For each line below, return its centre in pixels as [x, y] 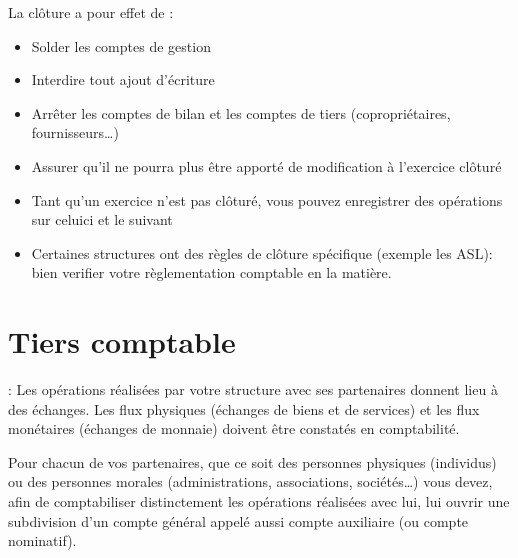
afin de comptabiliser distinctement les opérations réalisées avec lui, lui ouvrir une [259, 501]
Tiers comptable [122, 341]
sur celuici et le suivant [102, 219]
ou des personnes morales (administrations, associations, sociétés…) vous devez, [250, 481]
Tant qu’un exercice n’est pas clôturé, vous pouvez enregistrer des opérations [267, 199]
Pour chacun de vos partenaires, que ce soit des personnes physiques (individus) [252, 461]
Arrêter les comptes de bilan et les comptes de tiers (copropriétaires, [241, 112]
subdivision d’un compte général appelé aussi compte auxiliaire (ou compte [238, 520]
